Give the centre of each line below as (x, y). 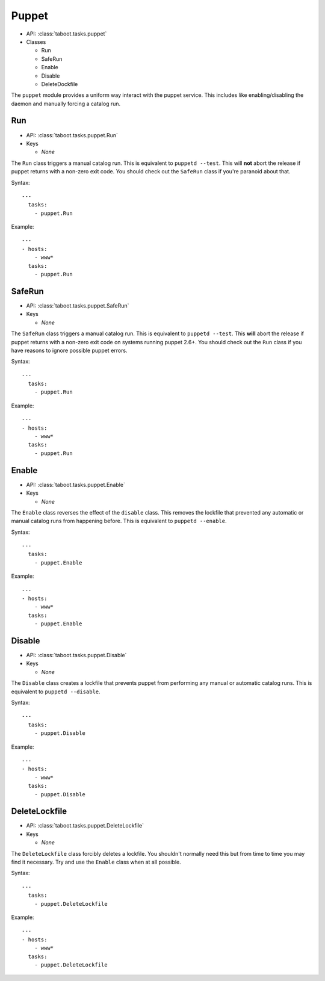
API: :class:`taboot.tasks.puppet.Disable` (76, 655)
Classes (36, 42)
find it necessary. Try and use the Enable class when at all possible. (96, 862)
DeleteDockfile (60, 84)
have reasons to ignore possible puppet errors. (69, 350)
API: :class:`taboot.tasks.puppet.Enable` (76, 484)
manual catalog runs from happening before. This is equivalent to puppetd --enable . (119, 521)
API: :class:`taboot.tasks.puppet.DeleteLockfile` (85, 826)
